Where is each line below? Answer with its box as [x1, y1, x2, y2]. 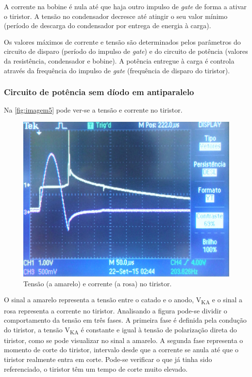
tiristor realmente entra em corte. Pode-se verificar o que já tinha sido [4, 354, 212, 364]
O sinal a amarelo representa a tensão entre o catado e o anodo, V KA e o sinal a [4, 295, 243, 306]
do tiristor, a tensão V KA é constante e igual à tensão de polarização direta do [4, 324, 237, 336]
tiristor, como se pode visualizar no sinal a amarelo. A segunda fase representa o [4, 335, 243, 345]
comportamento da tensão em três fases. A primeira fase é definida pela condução [4, 315, 247, 325]
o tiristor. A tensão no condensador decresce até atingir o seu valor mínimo [4, 11, 228, 21]
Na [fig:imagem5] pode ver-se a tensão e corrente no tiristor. [4, 105, 183, 115]
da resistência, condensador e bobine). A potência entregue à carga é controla [4, 55, 235, 66]
